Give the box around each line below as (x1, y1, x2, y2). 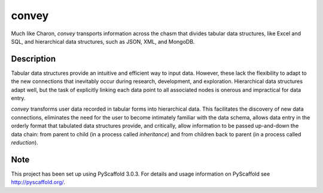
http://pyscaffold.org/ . (11, 179, 66, 186)
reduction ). (11, 139, 38, 146)
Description (11, 54, 56, 64)
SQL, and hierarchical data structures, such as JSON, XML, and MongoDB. (11, 38, 195, 45)
